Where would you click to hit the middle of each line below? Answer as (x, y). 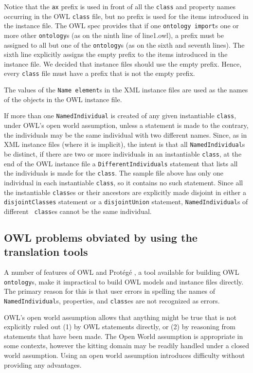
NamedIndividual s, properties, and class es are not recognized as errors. (112, 300)
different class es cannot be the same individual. (78, 211)
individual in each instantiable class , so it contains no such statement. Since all (124, 182)
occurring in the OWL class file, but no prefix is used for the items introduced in (126, 16)
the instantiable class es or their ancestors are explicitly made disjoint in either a (125, 192)
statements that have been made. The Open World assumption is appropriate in (124, 336)
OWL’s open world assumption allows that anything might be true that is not (120, 317)
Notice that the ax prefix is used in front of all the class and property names (120, 6)
